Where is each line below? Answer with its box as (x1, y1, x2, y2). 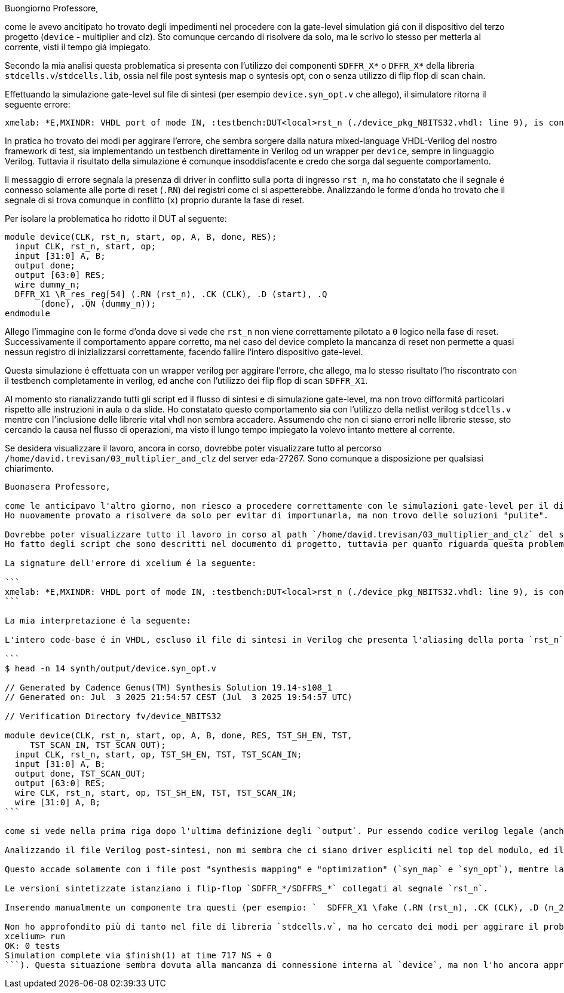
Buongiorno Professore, (5, 3, 99, 13)
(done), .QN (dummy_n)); (40, 299, 156, 308)
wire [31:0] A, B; (14, 798, 101, 807)
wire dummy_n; (14, 280, 81, 289)
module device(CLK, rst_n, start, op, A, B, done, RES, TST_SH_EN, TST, (5, 731, 352, 740)
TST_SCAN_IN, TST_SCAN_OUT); (30, 740, 166, 750)
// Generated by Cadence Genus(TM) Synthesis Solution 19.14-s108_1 (5, 683, 332, 692)
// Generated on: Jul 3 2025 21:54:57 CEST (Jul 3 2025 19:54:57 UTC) (5, 692, 352, 702)
